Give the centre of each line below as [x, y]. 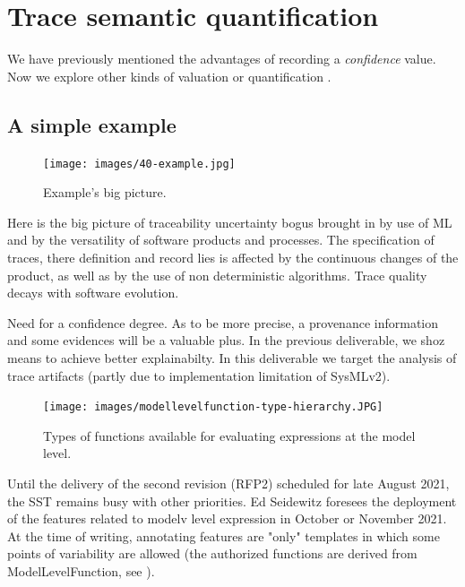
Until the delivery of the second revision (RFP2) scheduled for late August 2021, [228, 483]
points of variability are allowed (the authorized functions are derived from [212, 553]
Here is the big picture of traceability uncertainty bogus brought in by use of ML [230, 222]
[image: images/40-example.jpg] [139, 164]
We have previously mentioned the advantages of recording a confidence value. [222, 59]
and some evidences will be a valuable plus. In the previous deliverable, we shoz [226, 340]
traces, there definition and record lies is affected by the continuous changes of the [233, 257]
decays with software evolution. [93, 293]
